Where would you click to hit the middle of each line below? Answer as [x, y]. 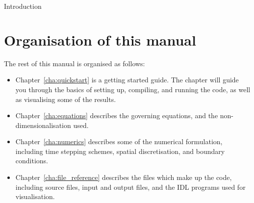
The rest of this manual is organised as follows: [75, 63]
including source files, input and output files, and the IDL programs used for [130, 187]
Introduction [23, 6]
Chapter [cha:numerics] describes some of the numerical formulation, [119, 141]
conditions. [32, 161]
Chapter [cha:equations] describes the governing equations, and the [117, 115]
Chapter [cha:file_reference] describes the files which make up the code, [124, 177]
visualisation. [35, 196]
